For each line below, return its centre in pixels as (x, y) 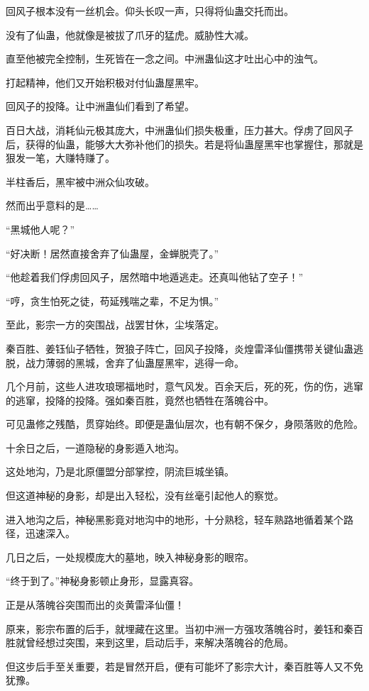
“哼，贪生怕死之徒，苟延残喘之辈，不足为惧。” (112, 300)
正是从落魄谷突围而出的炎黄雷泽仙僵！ (95, 605)
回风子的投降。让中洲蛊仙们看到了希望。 (100, 106)
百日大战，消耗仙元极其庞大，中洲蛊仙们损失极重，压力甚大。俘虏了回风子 (180, 129)
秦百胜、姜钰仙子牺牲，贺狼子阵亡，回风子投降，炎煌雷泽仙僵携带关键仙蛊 (180, 348)
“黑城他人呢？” (40, 229)
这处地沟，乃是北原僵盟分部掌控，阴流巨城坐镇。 (120, 471)
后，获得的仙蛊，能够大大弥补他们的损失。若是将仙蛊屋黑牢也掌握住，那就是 (184, 144)
